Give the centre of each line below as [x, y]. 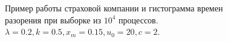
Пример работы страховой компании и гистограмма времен [114, 8]
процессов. [138, 19]
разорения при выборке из [53, 19]
